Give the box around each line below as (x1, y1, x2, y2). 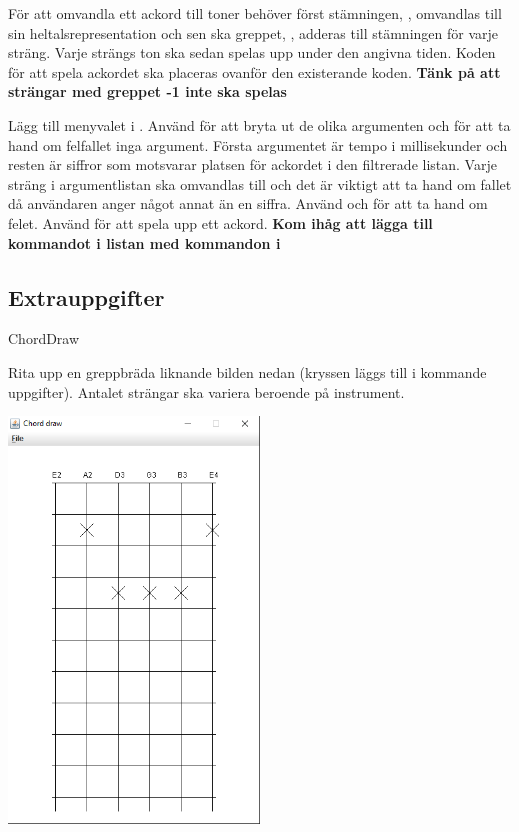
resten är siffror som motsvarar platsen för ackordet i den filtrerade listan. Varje (8, 154, 497, 175)
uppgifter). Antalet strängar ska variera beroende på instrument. (8, 381, 405, 402)
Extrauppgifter (8, 281, 165, 312)
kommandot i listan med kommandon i (8, 232, 281, 253)
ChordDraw (8, 328, 80, 349)
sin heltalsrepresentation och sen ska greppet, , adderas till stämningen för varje (8, 22, 498, 43)
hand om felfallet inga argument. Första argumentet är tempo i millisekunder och (8, 134, 508, 155)
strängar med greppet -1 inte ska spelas (8, 81, 287, 102)
